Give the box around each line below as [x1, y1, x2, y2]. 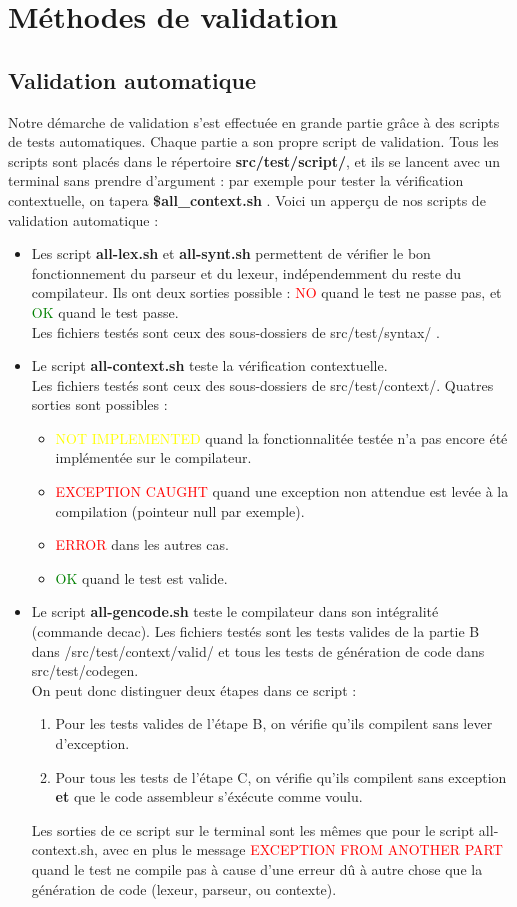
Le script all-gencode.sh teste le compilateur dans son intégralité [31, 601, 439, 622]
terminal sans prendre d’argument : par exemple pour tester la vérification [8, 170, 464, 191]
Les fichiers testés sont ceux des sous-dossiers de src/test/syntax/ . [31, 321, 440, 342]
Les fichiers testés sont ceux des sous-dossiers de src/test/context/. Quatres [31, 374, 494, 395]
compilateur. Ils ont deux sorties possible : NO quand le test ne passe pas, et [31, 282, 502, 303]
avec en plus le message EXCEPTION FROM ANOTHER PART [102, 839, 503, 860]
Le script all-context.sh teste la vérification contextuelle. [31, 355, 388, 376]
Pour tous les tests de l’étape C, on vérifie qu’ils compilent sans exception [55, 766, 507, 787]
